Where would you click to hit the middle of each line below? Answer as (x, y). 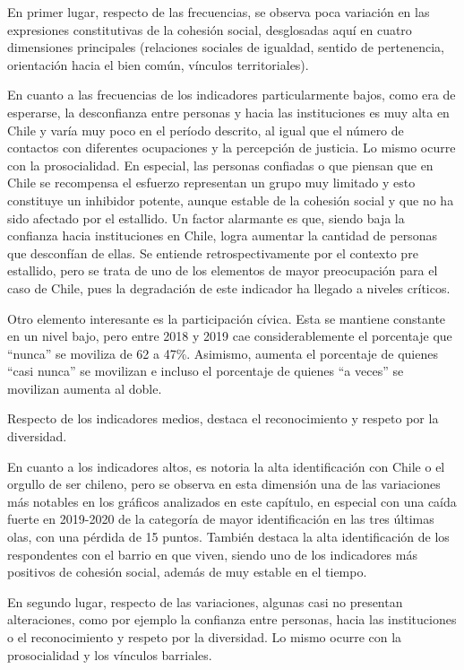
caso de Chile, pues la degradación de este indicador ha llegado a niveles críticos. (229, 287)
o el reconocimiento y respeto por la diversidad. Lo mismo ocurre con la (205, 637)
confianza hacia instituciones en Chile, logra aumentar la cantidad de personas (222, 235)
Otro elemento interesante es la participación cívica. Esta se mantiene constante (227, 318)
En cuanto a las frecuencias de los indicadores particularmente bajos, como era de (232, 95)
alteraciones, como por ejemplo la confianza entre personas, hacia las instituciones (232, 619)
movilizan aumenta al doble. (85, 388)
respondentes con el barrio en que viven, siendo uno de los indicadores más (212, 554)
